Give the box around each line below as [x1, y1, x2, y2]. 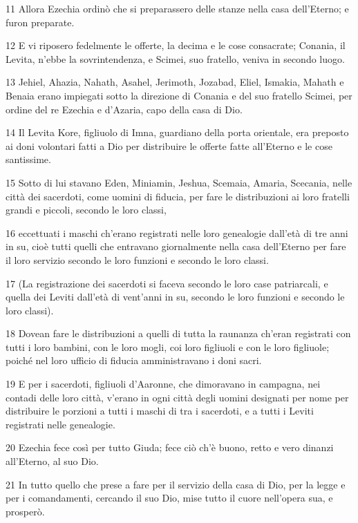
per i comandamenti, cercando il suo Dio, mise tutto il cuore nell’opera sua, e [6, 491, 333, 505]
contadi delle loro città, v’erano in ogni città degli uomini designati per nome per [6, 390, 349, 404]
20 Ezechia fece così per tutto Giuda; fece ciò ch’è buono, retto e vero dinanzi [6, 440, 334, 455]
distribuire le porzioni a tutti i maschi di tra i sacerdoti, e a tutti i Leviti [6, 403, 314, 418]
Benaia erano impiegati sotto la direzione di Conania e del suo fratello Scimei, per [6, 88, 352, 102]
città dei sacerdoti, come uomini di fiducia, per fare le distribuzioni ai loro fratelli [6, 189, 350, 203]
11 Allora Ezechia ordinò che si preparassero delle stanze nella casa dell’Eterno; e [6, 1, 349, 15]
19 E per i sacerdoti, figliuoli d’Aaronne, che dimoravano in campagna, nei [6, 377, 321, 391]
